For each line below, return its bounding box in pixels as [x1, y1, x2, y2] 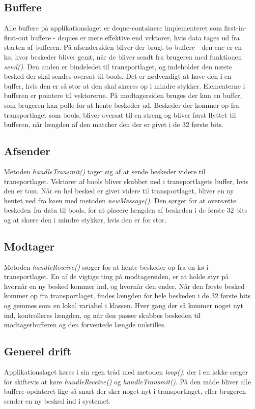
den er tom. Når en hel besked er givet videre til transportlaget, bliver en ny [4, 186, 234, 196]
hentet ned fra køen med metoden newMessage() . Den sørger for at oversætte [4, 195, 237, 205]
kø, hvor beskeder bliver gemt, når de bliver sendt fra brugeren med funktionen [4, 51, 242, 62]
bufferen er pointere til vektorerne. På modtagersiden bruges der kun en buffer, [4, 90, 242, 100]
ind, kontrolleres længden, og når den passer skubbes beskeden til [4, 310, 201, 320]
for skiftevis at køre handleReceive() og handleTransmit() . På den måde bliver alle [4, 376, 251, 386]
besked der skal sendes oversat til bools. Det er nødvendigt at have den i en [4, 71, 231, 81]
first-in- [224, 23, 247, 33]
